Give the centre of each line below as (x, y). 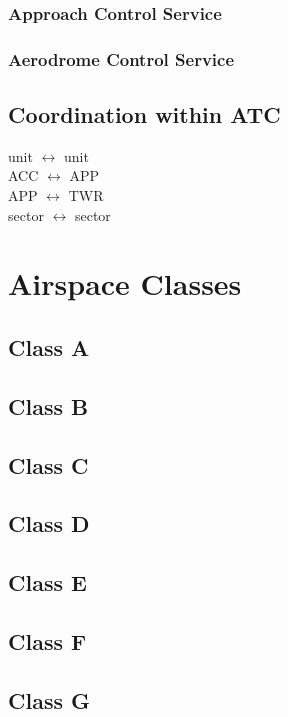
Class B (48, 405)
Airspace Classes (125, 283)
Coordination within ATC (144, 114)
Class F (47, 640)
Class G (49, 699)
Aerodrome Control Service (121, 58)
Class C (48, 464)
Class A (49, 347)
